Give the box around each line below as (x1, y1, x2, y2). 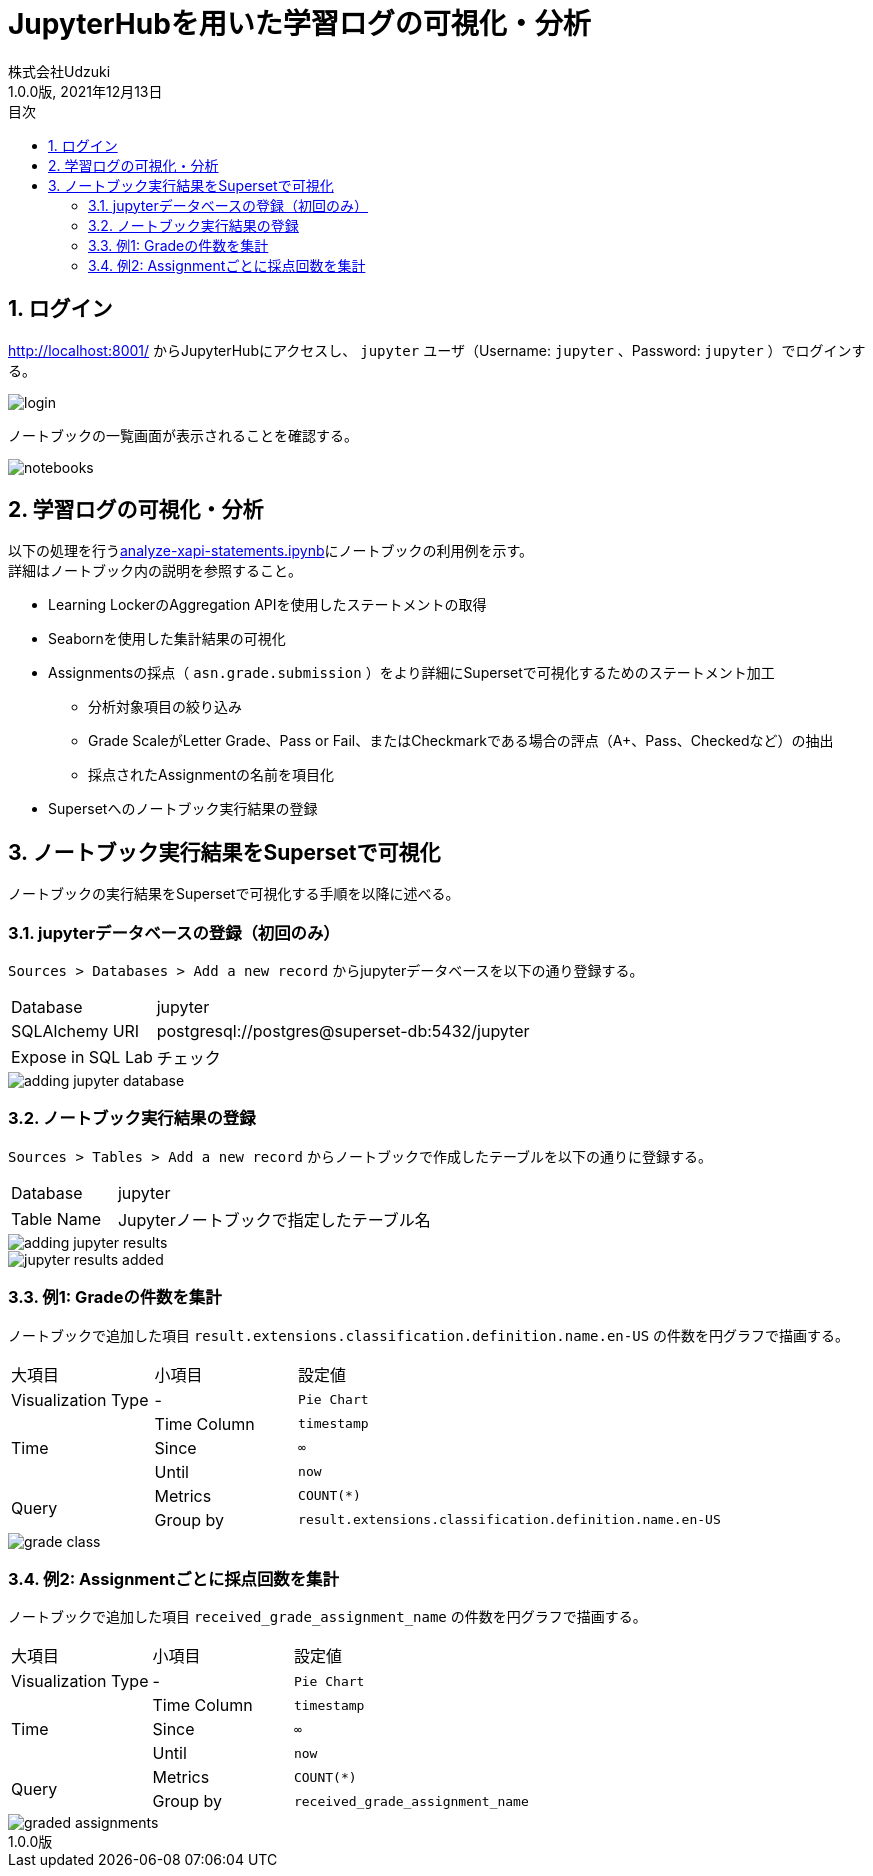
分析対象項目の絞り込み (88, 698, 242, 716)
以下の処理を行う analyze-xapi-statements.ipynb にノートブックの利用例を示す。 (8, 542, 534, 560)
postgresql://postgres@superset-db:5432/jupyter (156, 1021, 530, 1042)
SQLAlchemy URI (11, 1021, 140, 1042)
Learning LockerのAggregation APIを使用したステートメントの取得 (48, 596, 487, 614)
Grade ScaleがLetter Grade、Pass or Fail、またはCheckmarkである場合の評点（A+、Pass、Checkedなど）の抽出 (88, 732, 834, 750)
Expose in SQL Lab (11, 1047, 153, 1068)
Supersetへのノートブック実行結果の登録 (48, 800, 318, 818)
